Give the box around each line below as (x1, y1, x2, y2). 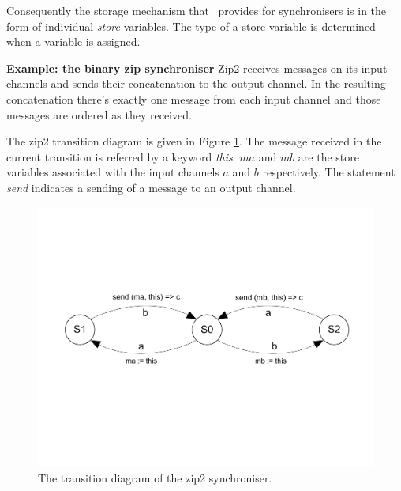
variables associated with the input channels (6, 164, 219, 180)
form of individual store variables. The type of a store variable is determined (6, 17, 376, 34)
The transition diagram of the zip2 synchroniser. (38, 469, 272, 485)
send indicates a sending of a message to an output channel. (6, 179, 296, 195)
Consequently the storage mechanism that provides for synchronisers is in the (6, 2, 387, 18)
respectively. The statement (262, 164, 395, 180)
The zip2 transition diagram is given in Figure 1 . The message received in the (6, 133, 382, 149)
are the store (298, 148, 360, 164)
